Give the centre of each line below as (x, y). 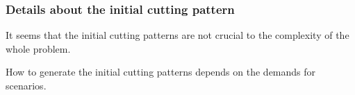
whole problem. (38, 48)
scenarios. (26, 85)
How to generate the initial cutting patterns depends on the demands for (161, 72)
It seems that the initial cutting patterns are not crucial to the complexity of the (177, 35)
